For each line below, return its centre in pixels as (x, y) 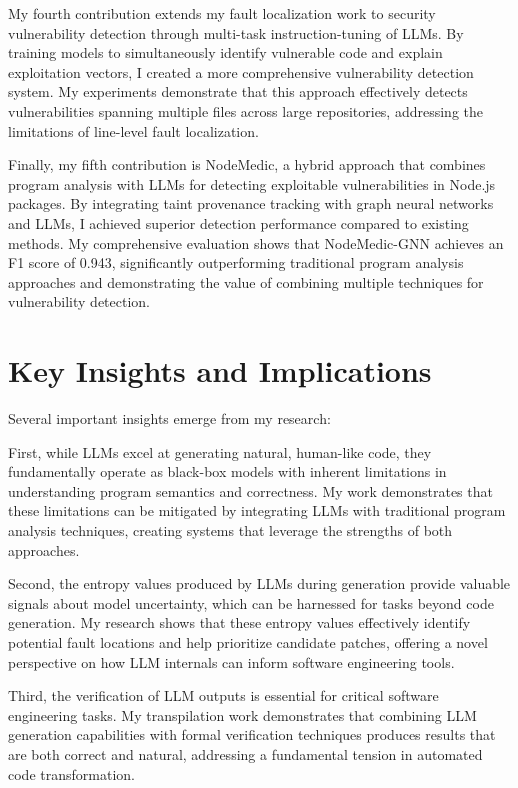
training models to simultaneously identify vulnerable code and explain (225, 52)
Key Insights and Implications (220, 370)
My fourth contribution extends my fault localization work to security (222, 13)
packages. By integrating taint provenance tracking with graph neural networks (251, 203)
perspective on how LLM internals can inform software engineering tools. (231, 661)
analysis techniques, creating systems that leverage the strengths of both (230, 530)
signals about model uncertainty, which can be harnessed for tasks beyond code (251, 602)
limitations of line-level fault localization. (133, 130)
